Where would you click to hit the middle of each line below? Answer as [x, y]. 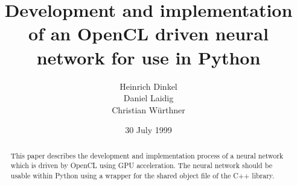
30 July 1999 [148, 130]
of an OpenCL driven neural [148, 33]
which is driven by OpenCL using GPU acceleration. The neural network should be [141, 165]
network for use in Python [148, 57]
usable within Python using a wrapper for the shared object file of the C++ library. [142, 175]
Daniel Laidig [148, 98]
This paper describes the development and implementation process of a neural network [147, 155]
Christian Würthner [148, 109]
